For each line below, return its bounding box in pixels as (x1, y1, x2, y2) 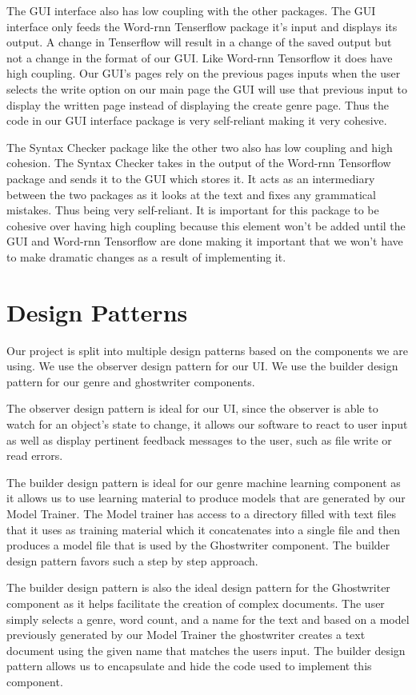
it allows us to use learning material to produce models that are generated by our (6, 489, 406, 506)
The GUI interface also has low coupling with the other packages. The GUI (6, 2, 376, 18)
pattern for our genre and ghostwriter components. (6, 373, 255, 389)
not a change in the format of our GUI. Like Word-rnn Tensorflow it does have (6, 49, 393, 66)
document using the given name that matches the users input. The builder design (6, 641, 406, 658)
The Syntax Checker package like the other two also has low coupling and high (6, 138, 393, 155)
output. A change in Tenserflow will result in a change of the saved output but (6, 34, 392, 50)
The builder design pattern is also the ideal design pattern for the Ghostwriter (6, 579, 390, 596)
